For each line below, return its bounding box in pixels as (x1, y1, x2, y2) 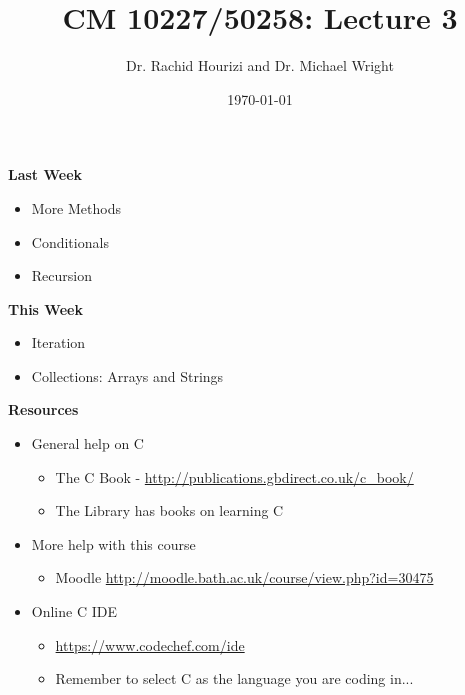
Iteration (31, 332, 86, 353)
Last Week (8, 164, 83, 185)
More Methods (31, 197, 121, 218)
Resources (8, 399, 79, 420)
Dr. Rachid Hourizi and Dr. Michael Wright (126, 55, 394, 76)
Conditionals (31, 231, 109, 252)
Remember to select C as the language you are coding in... (55, 668, 414, 689)
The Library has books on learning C (55, 500, 284, 521)
